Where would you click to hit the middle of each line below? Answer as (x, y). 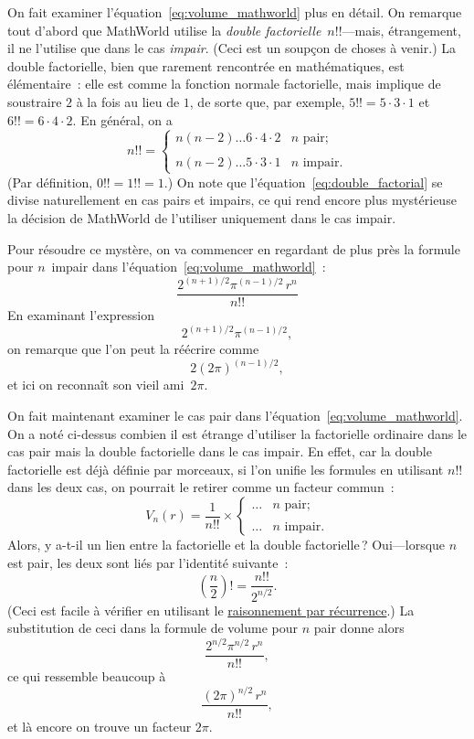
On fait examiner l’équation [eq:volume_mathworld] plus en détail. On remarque (235, 12)
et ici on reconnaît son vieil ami (96, 385)
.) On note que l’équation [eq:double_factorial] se (303, 182)
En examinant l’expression (81, 315)
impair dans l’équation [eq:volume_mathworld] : (189, 267)
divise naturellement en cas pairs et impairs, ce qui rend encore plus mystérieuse (232, 200)
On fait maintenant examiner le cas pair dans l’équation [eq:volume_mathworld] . (235, 416)
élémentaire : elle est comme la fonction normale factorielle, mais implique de (224, 84)
